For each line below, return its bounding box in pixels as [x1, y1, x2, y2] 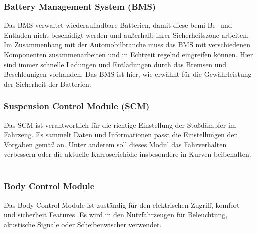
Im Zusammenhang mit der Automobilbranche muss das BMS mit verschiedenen [4, 39, 250, 50]
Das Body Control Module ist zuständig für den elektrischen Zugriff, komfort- [4, 199, 242, 210]
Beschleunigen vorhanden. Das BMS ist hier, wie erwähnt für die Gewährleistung [4, 69, 252, 79]
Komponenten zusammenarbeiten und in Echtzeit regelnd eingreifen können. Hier [4, 49, 253, 59]
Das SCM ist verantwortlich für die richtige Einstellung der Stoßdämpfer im [4, 119, 236, 130]
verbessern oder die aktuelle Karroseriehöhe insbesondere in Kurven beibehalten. [4, 149, 251, 159]
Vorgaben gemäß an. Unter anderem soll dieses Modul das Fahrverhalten [4, 139, 227, 149]
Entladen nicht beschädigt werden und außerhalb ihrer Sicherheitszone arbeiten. [4, 29, 249, 40]
